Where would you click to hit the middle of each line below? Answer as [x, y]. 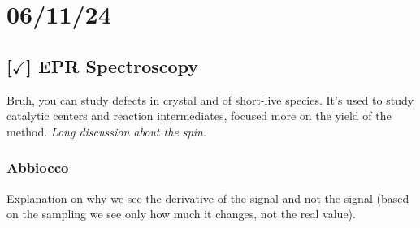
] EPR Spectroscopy [113, 65]
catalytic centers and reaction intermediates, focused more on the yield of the [199, 116]
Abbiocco [38, 168]
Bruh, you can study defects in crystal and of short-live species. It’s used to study [210, 99]
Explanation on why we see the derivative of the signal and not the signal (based [208, 198]
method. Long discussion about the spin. [107, 131]
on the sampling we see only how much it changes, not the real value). [181, 214]
